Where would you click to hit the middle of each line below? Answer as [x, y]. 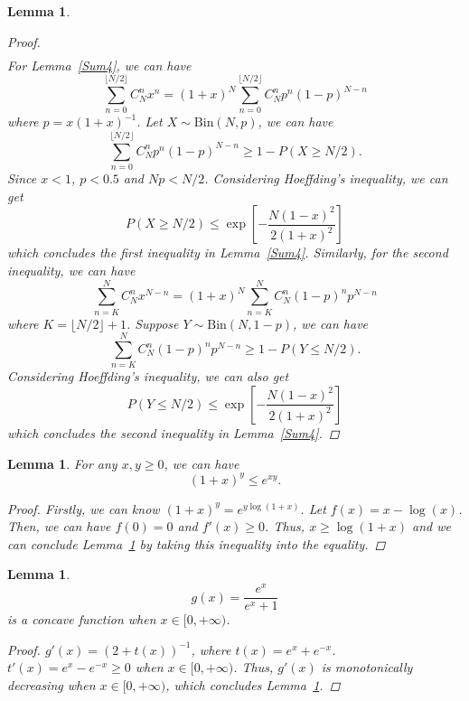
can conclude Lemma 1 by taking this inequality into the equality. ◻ [197, 543]
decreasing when [52, 684]
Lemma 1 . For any [62, 463]
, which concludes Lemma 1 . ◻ [253, 684]
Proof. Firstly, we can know [84, 508]
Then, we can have [59, 526]
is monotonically [367, 667]
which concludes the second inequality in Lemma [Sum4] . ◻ [174, 432]
